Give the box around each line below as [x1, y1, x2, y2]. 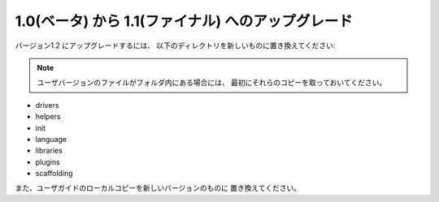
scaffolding [35, 169, 73, 178]
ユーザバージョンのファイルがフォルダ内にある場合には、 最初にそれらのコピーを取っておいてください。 [37, 78, 387, 88]
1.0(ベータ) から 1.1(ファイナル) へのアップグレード [15, 12, 354, 30]
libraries [35, 146, 63, 156]
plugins [35, 157, 60, 166]
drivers [35, 100, 59, 110]
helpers [35, 112, 61, 122]
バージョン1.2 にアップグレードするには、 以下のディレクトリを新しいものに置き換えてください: [15, 41, 336, 50]
